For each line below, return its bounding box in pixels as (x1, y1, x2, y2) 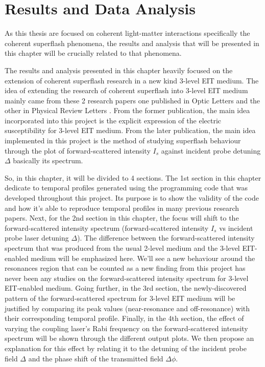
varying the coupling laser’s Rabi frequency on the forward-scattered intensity (5, 322, 248, 333)
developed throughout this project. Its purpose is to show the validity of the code (5, 192, 259, 203)
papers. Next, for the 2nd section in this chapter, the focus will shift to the (5, 212, 239, 223)
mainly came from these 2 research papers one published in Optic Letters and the (5, 95, 260, 105)
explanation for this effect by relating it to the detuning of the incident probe (5, 342, 247, 353)
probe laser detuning (5, 232, 69, 243)
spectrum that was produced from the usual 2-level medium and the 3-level (5, 243, 240, 253)
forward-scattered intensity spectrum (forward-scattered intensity (5, 222, 209, 233)
